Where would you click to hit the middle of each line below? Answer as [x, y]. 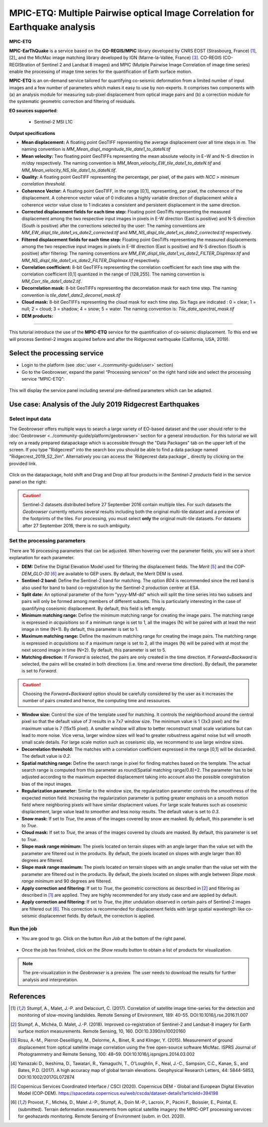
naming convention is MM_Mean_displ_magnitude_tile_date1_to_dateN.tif [96, 149]
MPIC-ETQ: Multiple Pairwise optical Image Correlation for [132, 13]
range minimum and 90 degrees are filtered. [67, 881]
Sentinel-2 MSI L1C [53, 122]
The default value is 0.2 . [46, 756]
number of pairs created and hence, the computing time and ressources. [97, 701]
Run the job [23, 928]
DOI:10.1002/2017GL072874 [46, 1077]
